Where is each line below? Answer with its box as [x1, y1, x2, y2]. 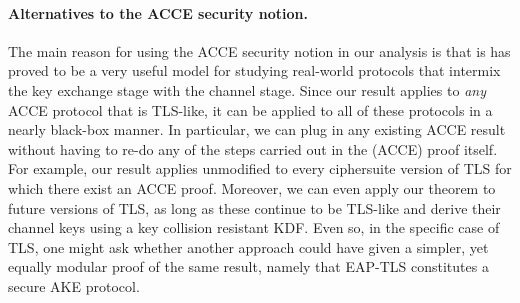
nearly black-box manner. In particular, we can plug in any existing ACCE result [8, 119, 506, 140]
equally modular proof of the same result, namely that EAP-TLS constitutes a [8, 256, 489, 277]
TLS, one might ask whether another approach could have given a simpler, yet [8, 236, 489, 257]
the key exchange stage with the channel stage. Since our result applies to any [8, 79, 486, 100]
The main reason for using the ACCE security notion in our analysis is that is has [8, 40, 511, 61]
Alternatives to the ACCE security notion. [8, 2, 308, 23]
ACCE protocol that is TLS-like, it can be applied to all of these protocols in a [8, 99, 493, 120]
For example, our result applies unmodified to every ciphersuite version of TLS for [8, 158, 512, 179]
